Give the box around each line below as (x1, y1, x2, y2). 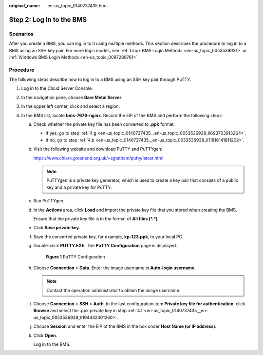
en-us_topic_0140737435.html (47, 3, 108, 8)
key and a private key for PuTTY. (46, 184, 112, 190)
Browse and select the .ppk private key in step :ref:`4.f (33, 308, 143, 314)
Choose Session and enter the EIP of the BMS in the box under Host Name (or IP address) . (33, 323, 217, 329)
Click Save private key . (33, 225, 80, 231)
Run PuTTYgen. (33, 198, 65, 204)
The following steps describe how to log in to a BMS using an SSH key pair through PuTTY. (9, 77, 192, 82)
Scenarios (9, 30, 34, 37)
